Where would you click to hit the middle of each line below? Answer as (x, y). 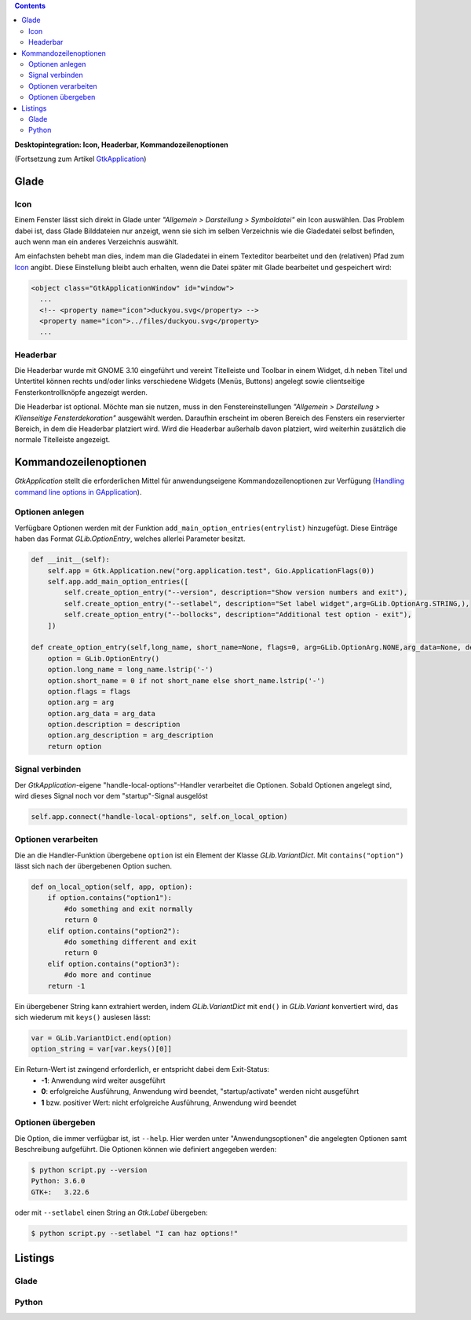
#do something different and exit (130, 942)
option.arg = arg (81, 702)
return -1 (66, 986)
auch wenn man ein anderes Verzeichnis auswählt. (97, 242)
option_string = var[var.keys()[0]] (102, 1049)
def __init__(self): (70, 560)
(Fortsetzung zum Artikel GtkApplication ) (80, 159)
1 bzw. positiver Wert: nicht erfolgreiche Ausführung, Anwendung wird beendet (169, 1102)
